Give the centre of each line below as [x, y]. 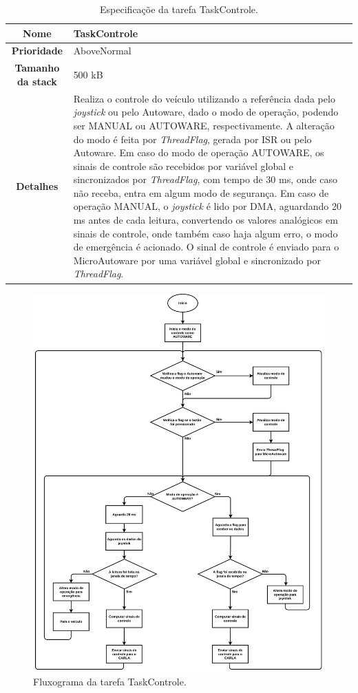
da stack [37, 81]
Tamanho [37, 68]
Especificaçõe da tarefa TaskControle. [179, 9]
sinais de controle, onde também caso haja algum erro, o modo [206, 233]
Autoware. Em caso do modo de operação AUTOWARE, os [199, 152]
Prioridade [37, 51]
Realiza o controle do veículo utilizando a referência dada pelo [204, 98]
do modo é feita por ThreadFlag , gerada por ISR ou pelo [192, 139]
